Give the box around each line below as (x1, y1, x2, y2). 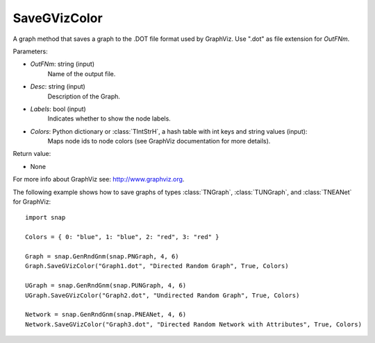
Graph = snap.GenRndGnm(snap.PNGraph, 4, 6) (25, 252, 180, 260)
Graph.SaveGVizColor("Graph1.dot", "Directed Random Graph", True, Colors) (25, 262, 289, 270)
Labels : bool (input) (30, 105, 86, 113)
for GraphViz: (12, 197, 51, 206)
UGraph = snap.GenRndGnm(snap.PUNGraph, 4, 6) (25, 281, 187, 290)
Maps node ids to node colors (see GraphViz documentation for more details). (47, 137, 271, 146)
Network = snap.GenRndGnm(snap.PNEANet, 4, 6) (25, 310, 187, 319)
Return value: (12, 150, 51, 158)
